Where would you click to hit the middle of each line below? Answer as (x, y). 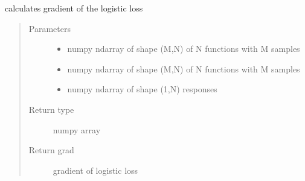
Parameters (50, 28)
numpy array (77, 129)
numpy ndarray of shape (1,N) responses (142, 89)
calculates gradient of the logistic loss (74, 8)
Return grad (51, 150)
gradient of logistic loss (95, 170)
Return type (51, 109)
